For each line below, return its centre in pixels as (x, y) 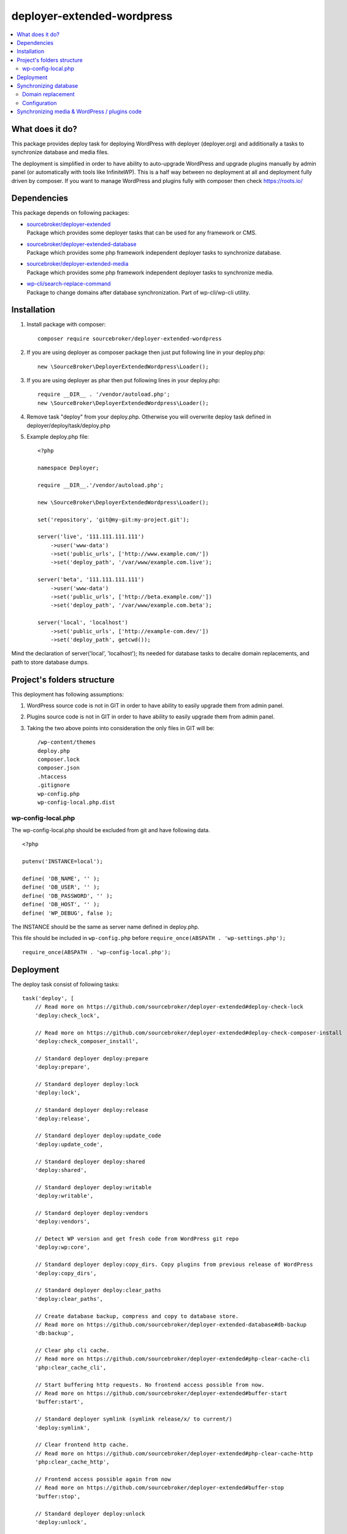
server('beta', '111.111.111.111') (91, 580)
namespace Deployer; (68, 468)
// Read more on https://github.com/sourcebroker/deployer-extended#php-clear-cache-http (174, 1453)
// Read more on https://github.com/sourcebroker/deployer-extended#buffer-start (161, 1393)
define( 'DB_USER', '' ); (61, 887)
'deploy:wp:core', (63, 1247)
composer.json (59, 768)
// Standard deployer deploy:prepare (91, 1058)
